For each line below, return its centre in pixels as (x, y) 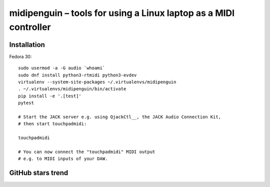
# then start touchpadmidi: (52, 124)
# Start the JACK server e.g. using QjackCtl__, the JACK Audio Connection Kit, (120, 117)
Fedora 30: (20, 56)
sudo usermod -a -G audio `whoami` (62, 68)
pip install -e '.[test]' (50, 96)
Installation (27, 45)
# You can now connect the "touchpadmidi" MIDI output (87, 152)
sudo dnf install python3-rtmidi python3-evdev (77, 75)
